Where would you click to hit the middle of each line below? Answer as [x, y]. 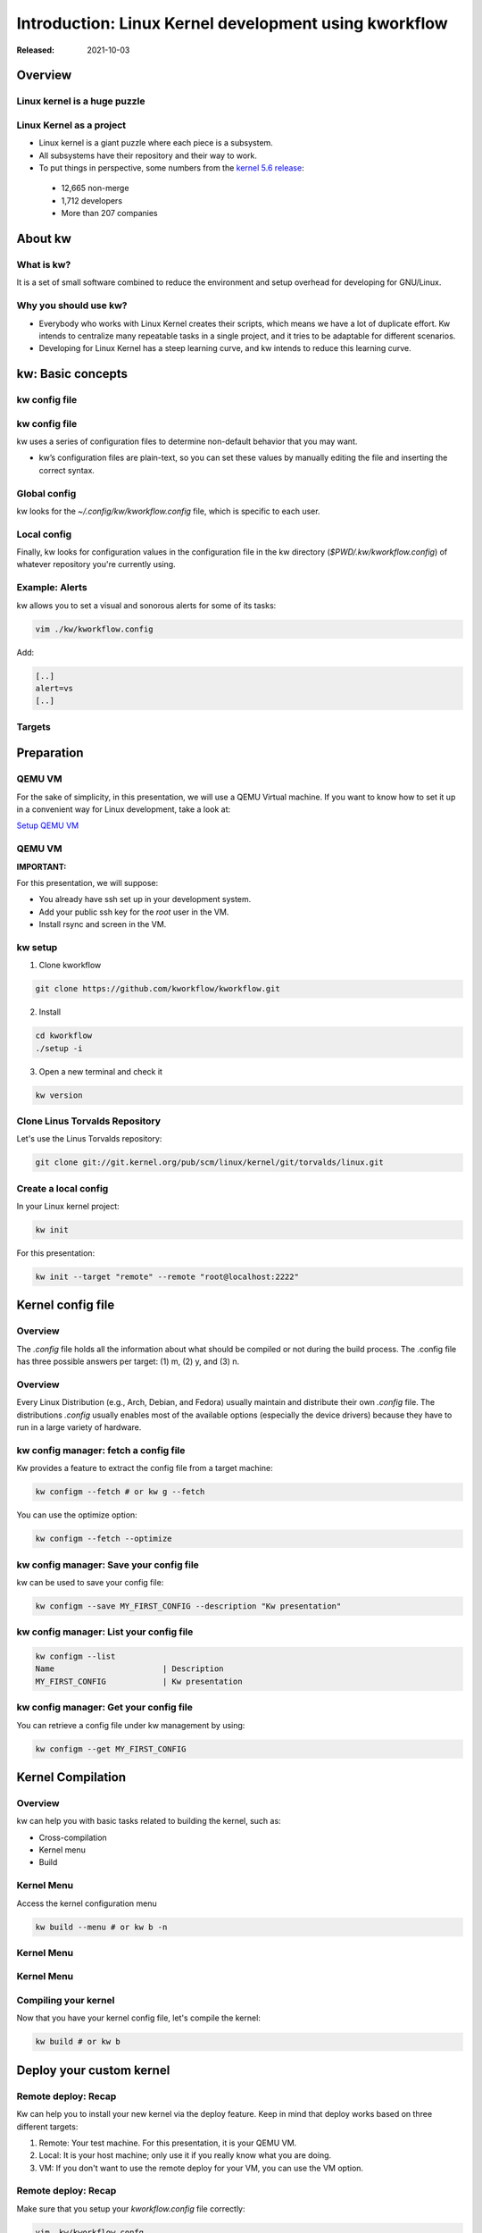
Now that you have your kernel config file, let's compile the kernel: [138, 2018]
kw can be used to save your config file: [90, 1582]
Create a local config [62, 1188]
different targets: [47, 2127]
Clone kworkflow [70, 966]
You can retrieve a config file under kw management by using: [131, 1725]
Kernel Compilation [71, 1777]
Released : [36, 50]
